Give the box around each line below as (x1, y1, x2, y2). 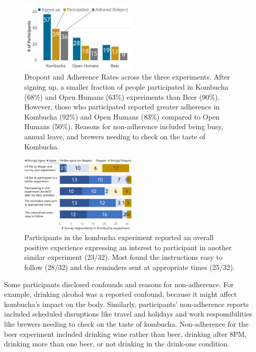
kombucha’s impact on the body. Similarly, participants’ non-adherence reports (4, 298, 249, 309)
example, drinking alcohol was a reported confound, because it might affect (4, 289, 237, 299)
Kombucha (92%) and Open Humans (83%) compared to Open (24, 111, 220, 122)
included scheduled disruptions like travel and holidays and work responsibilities (4, 308, 252, 319)
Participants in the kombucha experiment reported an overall (24, 232, 214, 243)
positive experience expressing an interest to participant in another (24, 242, 232, 252)
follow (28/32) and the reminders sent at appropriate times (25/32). (24, 262, 235, 272)
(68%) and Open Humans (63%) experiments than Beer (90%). (24, 91, 220, 102)
